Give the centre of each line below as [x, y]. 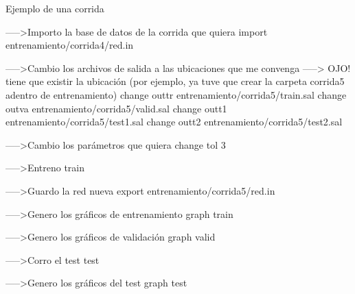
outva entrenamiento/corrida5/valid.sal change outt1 [116, 108]
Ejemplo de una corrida [55, 8]
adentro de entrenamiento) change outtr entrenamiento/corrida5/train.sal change [176, 94]
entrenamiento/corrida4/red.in [70, 45]
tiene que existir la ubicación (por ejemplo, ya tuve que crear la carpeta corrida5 [175, 81]
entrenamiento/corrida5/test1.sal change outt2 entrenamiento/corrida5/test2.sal [174, 122]
